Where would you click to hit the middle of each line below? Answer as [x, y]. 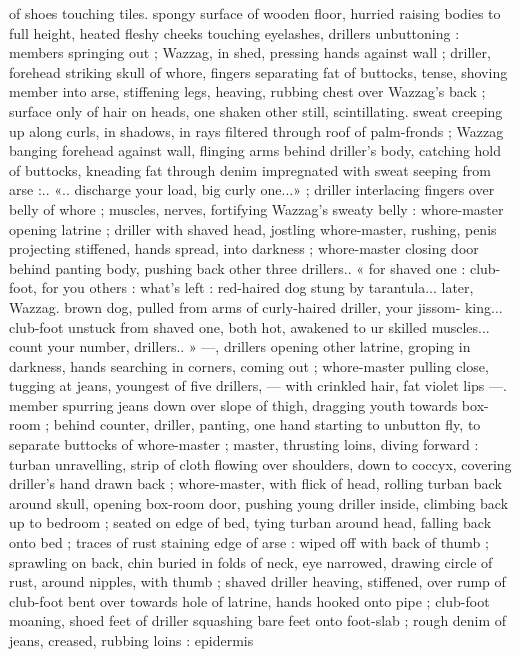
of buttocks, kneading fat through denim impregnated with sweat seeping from [250, 169]
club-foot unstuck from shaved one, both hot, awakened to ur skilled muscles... [249, 326]
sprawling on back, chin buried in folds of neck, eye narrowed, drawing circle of [251, 561]
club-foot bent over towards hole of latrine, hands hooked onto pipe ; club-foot [249, 600]
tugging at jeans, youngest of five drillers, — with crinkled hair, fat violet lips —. [258, 385]
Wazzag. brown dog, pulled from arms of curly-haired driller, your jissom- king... [256, 306]
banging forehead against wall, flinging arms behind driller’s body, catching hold [255, 150]
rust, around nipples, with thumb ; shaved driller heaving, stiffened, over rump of [257, 581]
